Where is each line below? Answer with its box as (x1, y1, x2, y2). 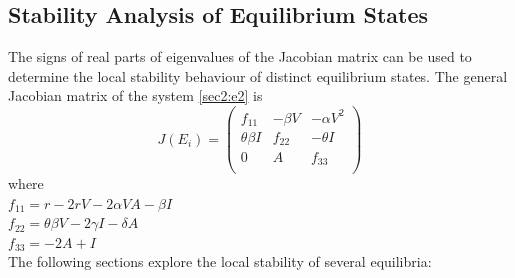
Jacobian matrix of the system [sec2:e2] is (8, 85, 263, 106)
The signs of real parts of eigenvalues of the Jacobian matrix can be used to (8, 46, 472, 67)
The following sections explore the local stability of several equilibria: (8, 251, 432, 272)
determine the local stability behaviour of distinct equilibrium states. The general (8, 65, 508, 86)
